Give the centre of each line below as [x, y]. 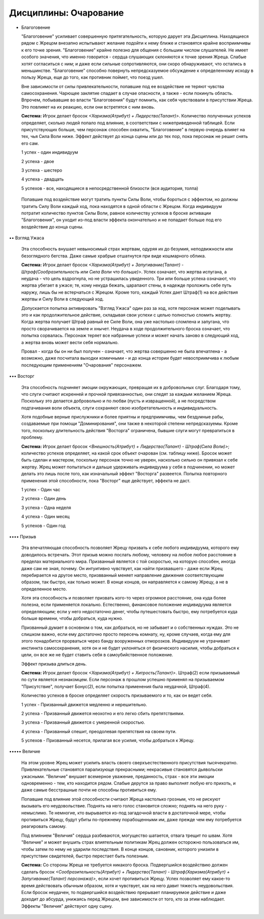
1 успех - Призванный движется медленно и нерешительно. [84, 704]
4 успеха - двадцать [43, 179]
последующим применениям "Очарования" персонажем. [82, 365]
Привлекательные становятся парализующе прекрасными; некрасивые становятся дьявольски [122, 770]
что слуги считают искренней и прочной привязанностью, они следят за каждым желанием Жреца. [127, 394]
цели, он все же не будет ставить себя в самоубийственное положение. [97, 655]
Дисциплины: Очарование [66, 13]
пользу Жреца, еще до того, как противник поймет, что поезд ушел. [92, 77]
